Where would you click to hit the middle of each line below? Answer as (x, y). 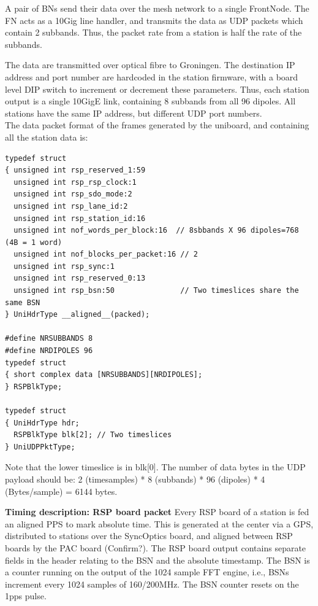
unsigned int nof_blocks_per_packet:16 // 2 (106, 254)
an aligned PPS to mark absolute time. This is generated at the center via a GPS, (159, 523)
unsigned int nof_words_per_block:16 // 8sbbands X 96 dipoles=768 (156, 231)
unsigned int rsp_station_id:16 (80, 218)
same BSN (23, 302)
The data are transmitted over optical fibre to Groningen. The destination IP (150, 65)
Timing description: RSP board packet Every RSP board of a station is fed (157, 512)
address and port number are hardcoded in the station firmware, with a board (152, 76)
